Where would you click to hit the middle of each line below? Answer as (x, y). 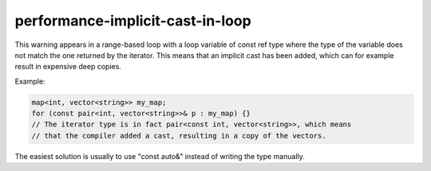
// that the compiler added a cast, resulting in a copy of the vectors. (179, 136)
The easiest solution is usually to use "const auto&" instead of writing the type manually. (160, 156)
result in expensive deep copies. (68, 67)
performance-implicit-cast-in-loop (133, 21)
